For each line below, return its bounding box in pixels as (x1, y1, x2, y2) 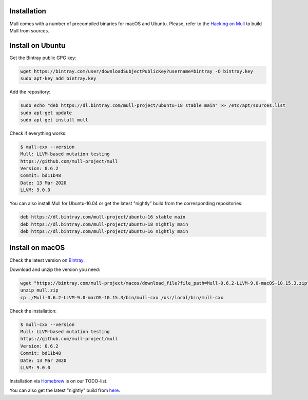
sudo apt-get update (20, 110, 72, 116)
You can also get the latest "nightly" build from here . (9, 387, 121, 393)
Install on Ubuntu (9, 41, 66, 50)
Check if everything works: (9, 130, 67, 136)
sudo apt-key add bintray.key (20, 76, 97, 82)
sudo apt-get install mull (20, 117, 88, 123)
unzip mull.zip (20, 287, 59, 293)
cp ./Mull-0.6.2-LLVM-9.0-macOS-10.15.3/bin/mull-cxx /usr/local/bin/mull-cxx (20, 295, 223, 300)
